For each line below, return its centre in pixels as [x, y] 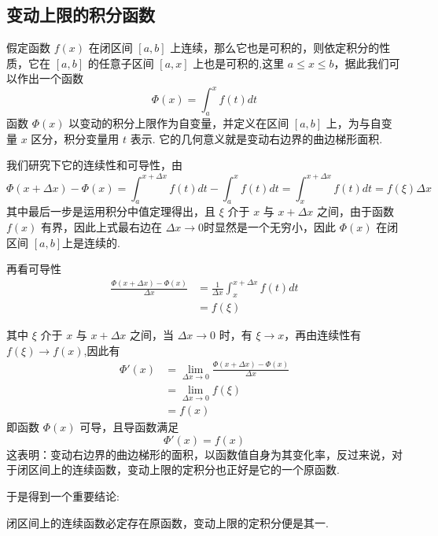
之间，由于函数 [355, 211]
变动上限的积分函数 [81, 15]
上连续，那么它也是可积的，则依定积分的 [275, 48]
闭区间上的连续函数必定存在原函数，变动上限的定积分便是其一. [167, 522]
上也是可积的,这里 [239, 63]
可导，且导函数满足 [129, 427]
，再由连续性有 [323, 335]
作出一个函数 [50, 78]
